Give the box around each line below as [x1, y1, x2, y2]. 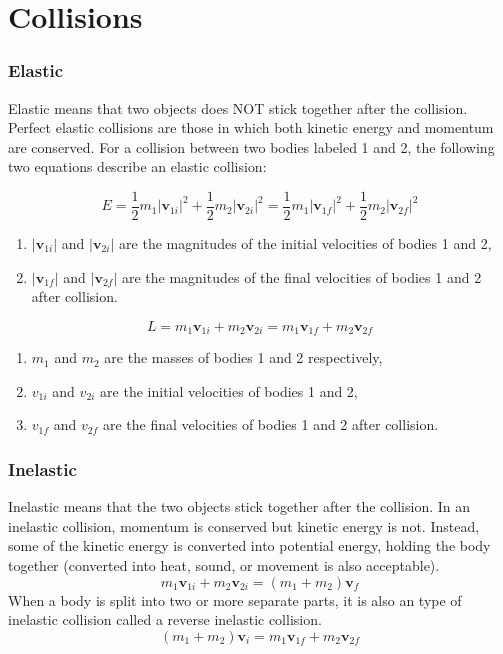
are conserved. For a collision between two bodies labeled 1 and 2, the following [8, 136, 495, 157]
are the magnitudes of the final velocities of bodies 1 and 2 [121, 266, 482, 287]
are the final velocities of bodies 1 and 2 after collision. [102, 414, 439, 435]
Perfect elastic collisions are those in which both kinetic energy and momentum [8, 117, 494, 138]
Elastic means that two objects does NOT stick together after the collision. [8, 97, 468, 118]
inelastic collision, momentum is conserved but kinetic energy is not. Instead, [8, 515, 480, 536]
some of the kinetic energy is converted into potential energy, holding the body [8, 535, 491, 556]
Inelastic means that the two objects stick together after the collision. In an [8, 496, 471, 517]
